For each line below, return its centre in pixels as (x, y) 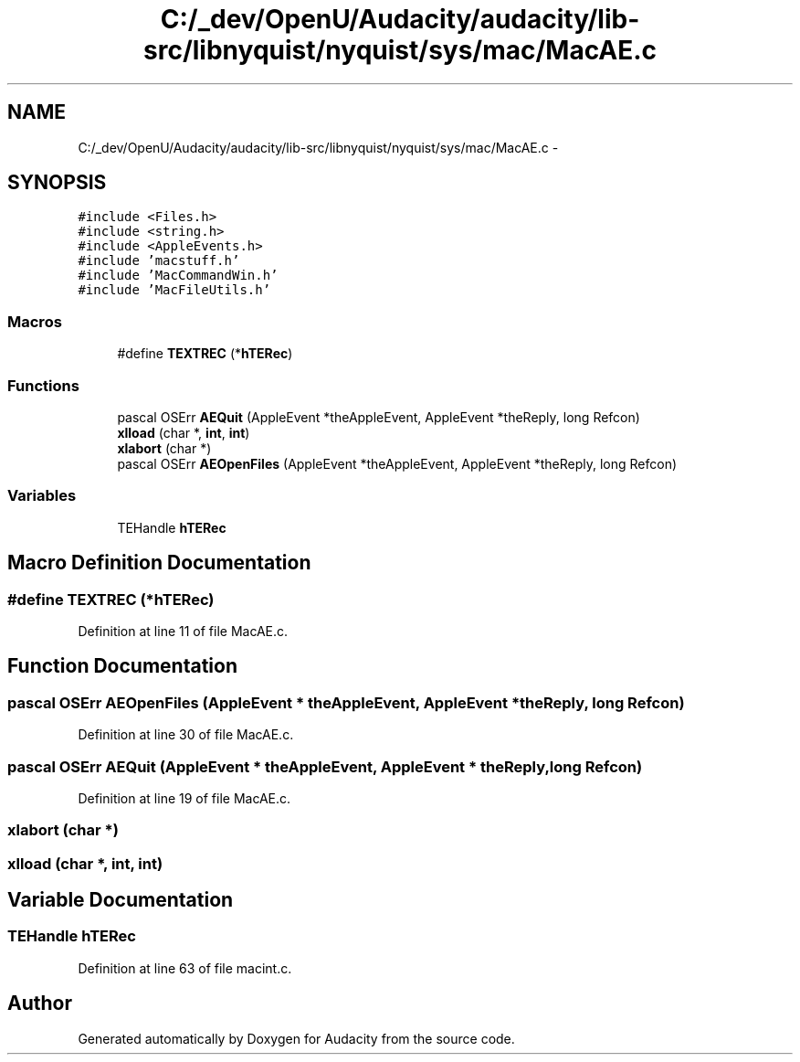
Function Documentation (122, 666)
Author (40, 1004)
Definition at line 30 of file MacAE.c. (186, 735)
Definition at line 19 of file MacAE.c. (184, 798)
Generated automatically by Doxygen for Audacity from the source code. (296, 1038)
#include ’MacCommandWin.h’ (178, 276)
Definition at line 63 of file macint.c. (185, 968)
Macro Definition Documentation (159, 563)
